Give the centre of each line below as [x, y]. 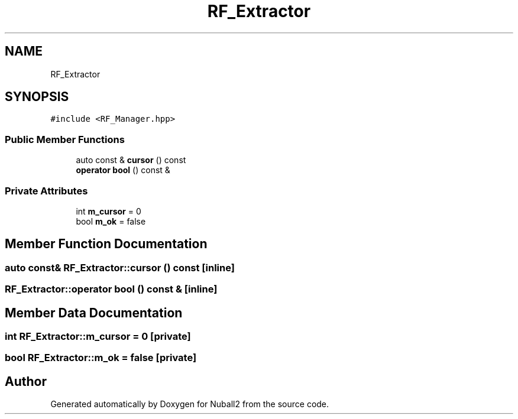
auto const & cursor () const [131, 160]
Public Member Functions [65, 139]
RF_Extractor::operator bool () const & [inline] [111, 289]
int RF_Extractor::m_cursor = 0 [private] [98, 336]
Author [26, 381]
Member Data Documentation [94, 313]
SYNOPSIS [37, 97]
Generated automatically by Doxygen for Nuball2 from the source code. [190, 404]
